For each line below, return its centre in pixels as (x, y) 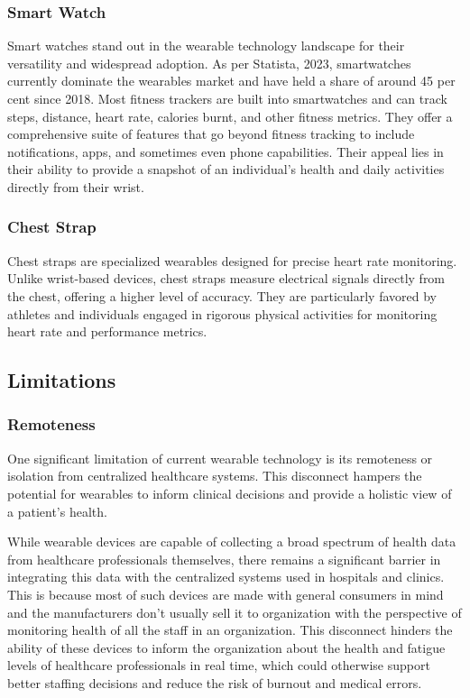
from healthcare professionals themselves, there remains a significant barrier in (224, 559)
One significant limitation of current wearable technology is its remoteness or (220, 458)
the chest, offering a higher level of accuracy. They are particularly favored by (222, 295)
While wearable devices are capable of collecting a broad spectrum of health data (232, 542)
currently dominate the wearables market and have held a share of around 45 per (231, 81)
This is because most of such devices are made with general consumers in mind (226, 594)
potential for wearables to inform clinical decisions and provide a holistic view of (230, 493)
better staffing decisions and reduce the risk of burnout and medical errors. (215, 682)
